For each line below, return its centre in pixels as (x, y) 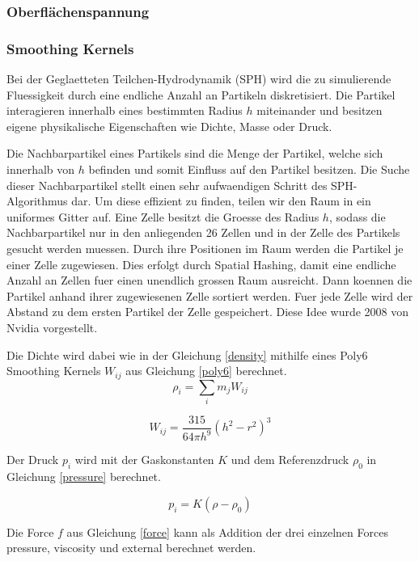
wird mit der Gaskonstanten (144, 460)
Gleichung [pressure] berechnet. (84, 477)
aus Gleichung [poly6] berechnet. (206, 371)
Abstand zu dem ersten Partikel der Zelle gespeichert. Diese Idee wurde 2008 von (208, 312)
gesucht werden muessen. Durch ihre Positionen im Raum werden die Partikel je (205, 248)
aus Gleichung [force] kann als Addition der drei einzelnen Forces (227, 531)
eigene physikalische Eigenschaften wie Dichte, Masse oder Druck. (169, 126)
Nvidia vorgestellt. (52, 327)
